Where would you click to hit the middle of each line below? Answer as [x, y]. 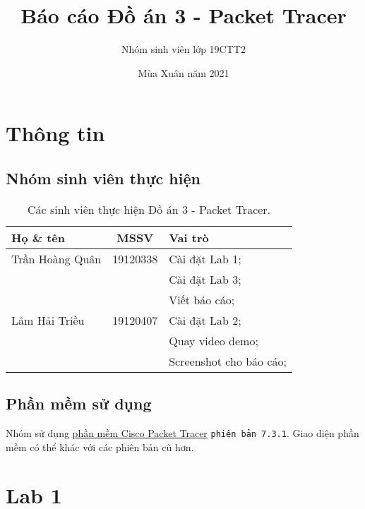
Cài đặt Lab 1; [205, 258]
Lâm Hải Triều [48, 320]
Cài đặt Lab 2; [205, 320]
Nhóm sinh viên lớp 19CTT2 [184, 49]
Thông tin [55, 133]
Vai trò [189, 237]
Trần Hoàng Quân [56, 258]
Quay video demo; [214, 340]
